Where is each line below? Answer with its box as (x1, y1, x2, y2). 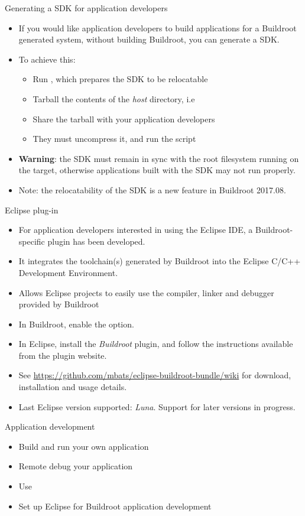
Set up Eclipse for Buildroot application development (18, 499, 212, 512)
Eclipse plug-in (5, 203, 59, 216)
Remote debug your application (18, 460, 133, 472)
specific (18, 235, 45, 247)
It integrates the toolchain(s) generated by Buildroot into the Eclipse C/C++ (18, 255, 301, 267)
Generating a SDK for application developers (5, 2, 168, 14)
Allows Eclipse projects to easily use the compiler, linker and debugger (18, 286, 274, 298)
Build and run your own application (18, 440, 149, 452)
